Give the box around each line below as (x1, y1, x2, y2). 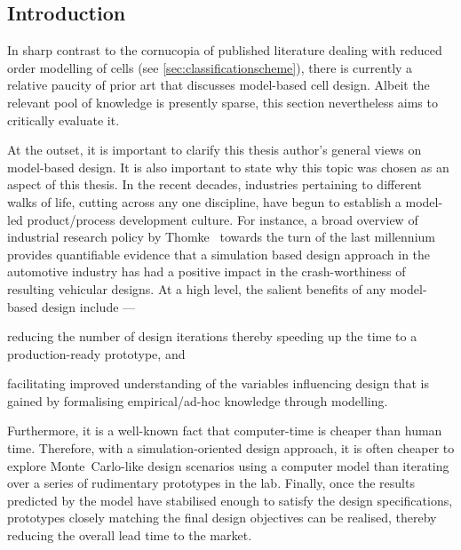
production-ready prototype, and (7, 344, 186, 363)
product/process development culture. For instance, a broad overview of (27, 210, 418, 228)
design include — (41, 297, 136, 315)
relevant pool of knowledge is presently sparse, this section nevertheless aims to (7, 92, 438, 111)
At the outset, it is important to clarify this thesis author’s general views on (7, 140, 422, 159)
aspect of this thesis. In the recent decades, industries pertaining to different (7, 175, 422, 194)
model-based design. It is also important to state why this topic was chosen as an (7, 157, 449, 176)
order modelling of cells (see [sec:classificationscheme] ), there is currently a (7, 58, 413, 76)
